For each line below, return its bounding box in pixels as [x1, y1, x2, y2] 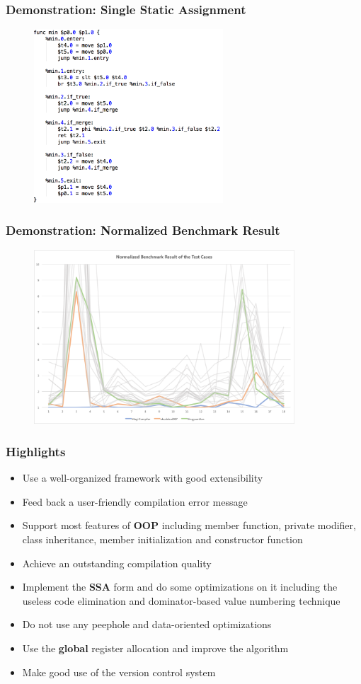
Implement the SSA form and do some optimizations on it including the [22, 579, 338, 594]
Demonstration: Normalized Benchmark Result [6, 221, 280, 239]
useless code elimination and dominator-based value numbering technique [22, 593, 340, 608]
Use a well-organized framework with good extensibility [22, 470, 263, 485]
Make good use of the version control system [22, 664, 216, 679]
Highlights [6, 442, 66, 460]
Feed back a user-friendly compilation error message [22, 494, 248, 509]
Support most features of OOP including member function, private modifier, [22, 518, 356, 533]
